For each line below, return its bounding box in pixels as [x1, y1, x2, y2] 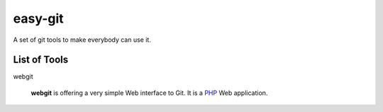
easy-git [13, 11, 64, 26]
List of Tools [13, 54, 69, 66]
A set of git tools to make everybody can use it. [13, 35, 152, 44]
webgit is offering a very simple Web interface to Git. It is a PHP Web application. [30, 89, 268, 97]
